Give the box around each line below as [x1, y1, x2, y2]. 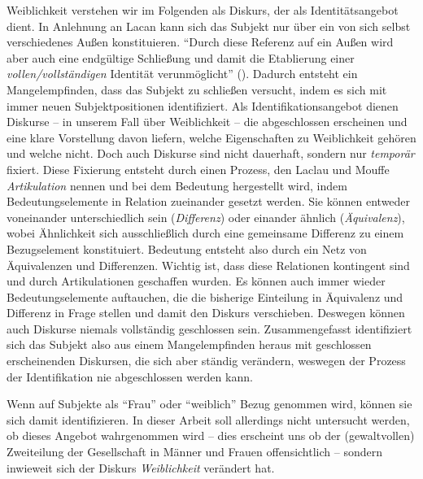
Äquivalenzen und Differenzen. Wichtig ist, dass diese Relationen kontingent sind [7, 256, 410, 273]
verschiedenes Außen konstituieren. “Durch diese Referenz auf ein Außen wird [7, 33, 394, 50]
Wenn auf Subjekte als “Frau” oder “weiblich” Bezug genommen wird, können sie [7, 395, 412, 412]
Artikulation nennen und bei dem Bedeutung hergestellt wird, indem [7, 176, 347, 194]
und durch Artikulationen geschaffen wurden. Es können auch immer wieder [7, 272, 386, 290]
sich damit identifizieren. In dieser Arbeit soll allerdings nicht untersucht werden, [7, 411, 410, 428]
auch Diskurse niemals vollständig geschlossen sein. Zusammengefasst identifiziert [7, 320, 412, 337]
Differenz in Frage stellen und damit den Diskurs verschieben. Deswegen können [7, 304, 405, 321]
